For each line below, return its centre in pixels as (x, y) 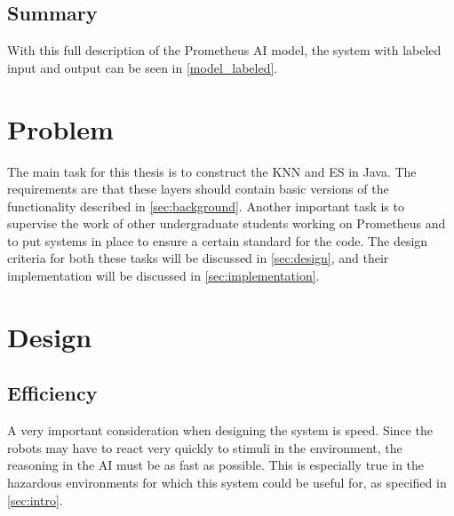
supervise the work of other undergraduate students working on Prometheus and (227, 223)
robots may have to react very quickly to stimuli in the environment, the (205, 447)
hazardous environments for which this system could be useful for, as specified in (227, 483)
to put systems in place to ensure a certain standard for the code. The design (218, 240)
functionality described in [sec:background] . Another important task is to (206, 206)
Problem (60, 128)
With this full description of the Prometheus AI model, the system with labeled (224, 50)
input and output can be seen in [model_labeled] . (143, 67)
